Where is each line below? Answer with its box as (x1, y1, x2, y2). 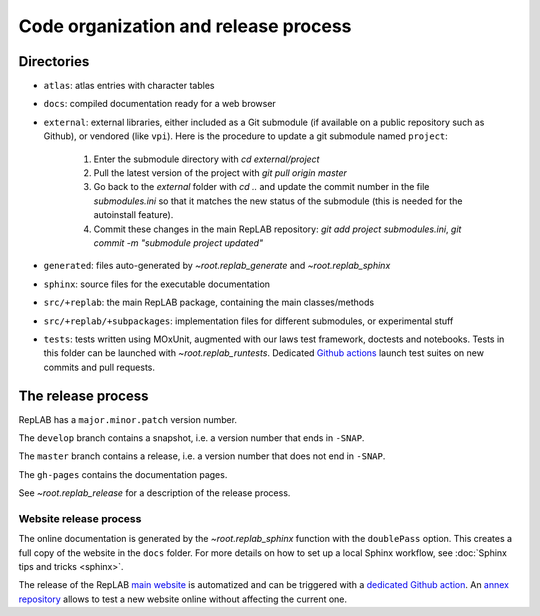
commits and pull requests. (43, 361, 155, 373)
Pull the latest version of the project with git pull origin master (93, 167, 347, 179)
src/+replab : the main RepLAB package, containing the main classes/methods (43, 296, 375, 309)
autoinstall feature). (93, 209, 174, 221)
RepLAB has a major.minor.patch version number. (18, 413, 238, 425)
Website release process (18, 511, 142, 525)
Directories (18, 53, 90, 70)
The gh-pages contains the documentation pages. (18, 468, 228, 480)
